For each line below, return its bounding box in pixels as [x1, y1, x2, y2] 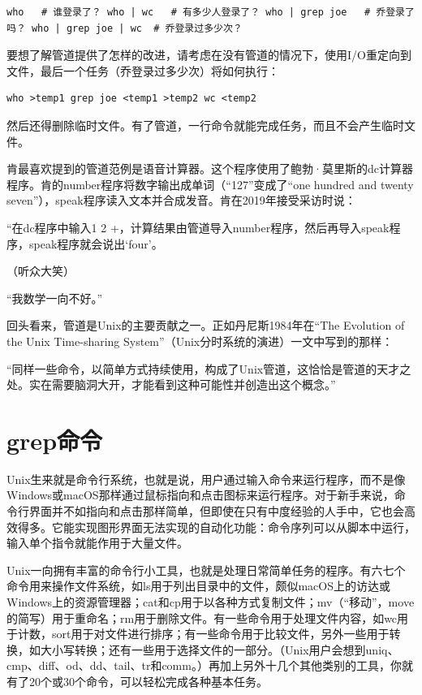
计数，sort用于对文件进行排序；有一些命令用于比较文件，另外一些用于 [17, 625, 390, 642]
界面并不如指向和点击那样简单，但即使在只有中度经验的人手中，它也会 [28, 503, 404, 519]
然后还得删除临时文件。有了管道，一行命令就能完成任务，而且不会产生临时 [6, 116, 404, 133]
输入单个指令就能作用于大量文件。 [6, 534, 188, 551]
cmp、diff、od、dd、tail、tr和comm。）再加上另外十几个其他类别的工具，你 [6, 657, 402, 674]
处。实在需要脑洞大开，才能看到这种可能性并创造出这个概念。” [6, 376, 336, 393]
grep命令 [6, 423, 103, 456]
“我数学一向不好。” [6, 289, 103, 306]
